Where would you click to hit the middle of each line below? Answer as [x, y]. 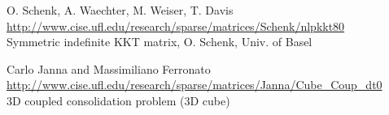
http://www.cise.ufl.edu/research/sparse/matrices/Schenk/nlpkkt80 [176, 26]
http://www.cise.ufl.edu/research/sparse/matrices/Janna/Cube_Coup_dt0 [194, 85]
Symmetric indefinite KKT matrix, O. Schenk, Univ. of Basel [160, 42]
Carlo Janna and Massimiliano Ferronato [109, 68]
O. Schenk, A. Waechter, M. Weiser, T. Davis [120, 10]
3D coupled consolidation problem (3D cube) [118, 100]
